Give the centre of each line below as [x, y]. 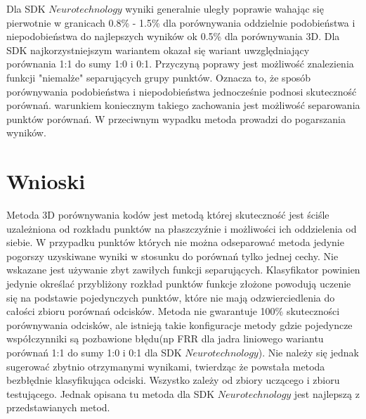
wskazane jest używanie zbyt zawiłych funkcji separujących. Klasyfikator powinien [183, 270]
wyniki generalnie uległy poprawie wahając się [224, 8]
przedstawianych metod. [58, 407]
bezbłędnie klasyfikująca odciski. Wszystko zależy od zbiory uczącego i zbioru [173, 380]
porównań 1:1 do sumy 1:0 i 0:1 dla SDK [94, 352]
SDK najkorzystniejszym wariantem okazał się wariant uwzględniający [158, 50]
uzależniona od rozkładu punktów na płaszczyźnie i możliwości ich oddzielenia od [182, 228]
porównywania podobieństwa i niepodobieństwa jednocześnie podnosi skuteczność [182, 91]
